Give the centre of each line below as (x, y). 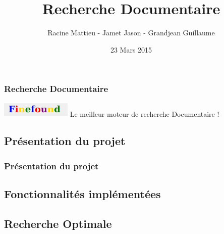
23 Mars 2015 (131, 49)
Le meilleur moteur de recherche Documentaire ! (145, 113)
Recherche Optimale (58, 223)
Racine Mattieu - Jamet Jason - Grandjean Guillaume (131, 33)
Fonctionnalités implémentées (82, 193)
